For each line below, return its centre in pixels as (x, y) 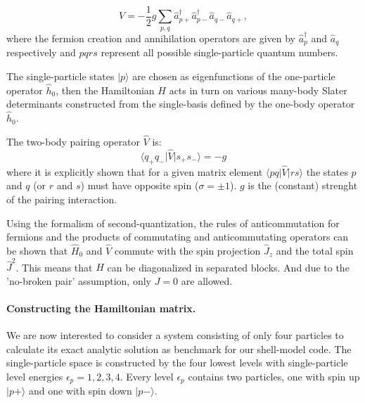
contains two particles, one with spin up (274, 377)
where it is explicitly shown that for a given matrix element (135, 171)
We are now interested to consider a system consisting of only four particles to (175, 335)
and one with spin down (80, 391)
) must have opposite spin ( (140, 185)
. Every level (147, 377)
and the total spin (315, 250)
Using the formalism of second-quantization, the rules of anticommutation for (173, 223)
